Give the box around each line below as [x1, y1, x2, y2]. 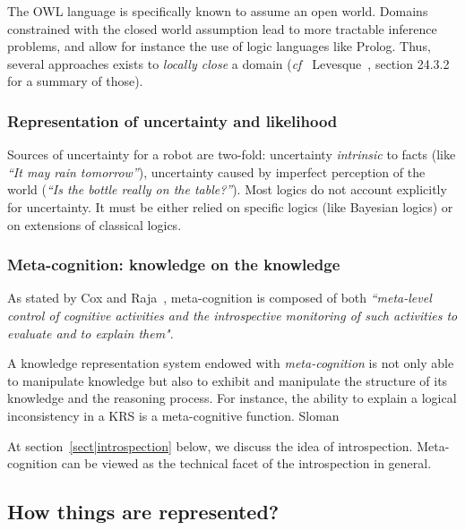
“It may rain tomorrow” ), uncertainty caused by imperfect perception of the [7, 162, 426, 181]
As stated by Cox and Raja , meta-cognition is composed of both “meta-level [7, 288, 432, 307]
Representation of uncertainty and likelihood [7, 109, 338, 132]
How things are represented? [7, 498, 280, 526]
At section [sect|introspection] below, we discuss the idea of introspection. [7, 436, 413, 455]
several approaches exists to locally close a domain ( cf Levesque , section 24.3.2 [7, 54, 450, 73]
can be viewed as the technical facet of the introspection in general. [61, 454, 432, 473]
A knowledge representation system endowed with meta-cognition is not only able [7, 354, 454, 372]
